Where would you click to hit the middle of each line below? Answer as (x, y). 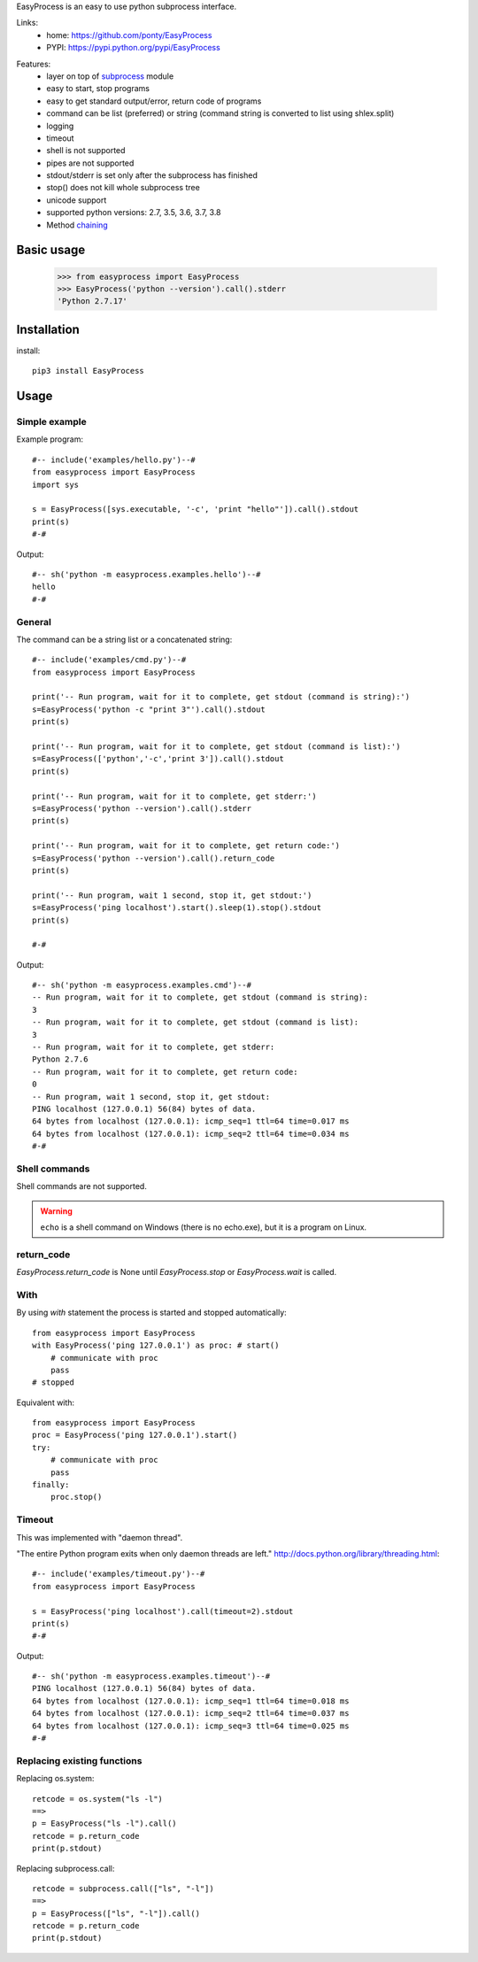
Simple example (52, 422)
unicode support (77, 200)
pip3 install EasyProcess (89, 371)
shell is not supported (86, 151)
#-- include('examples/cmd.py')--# (109, 660)
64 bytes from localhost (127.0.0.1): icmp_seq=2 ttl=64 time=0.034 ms (191, 1134)
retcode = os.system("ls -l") (98, 1799)
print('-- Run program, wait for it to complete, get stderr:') (175, 796)
